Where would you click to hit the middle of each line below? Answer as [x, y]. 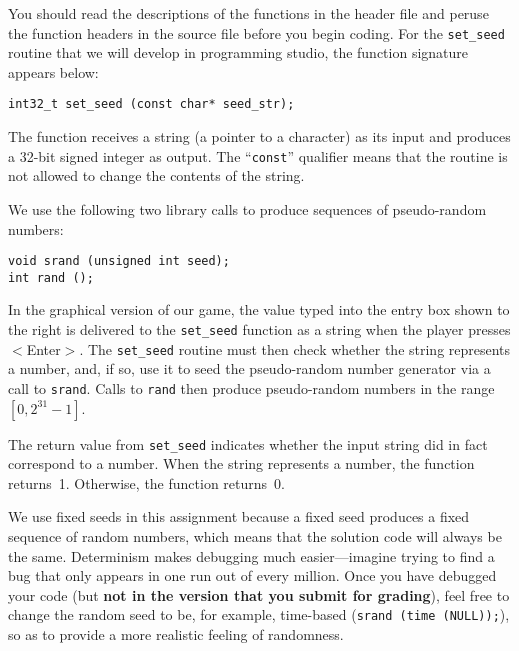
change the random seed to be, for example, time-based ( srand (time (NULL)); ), [259, 614]
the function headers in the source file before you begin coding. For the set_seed [256, 32]
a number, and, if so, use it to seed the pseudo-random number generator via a [249, 368]
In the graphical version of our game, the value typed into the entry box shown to [259, 309]
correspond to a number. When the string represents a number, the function [241, 463]
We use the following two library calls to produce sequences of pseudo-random [247, 208]
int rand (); [51, 277]
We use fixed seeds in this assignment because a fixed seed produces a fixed [239, 516]
